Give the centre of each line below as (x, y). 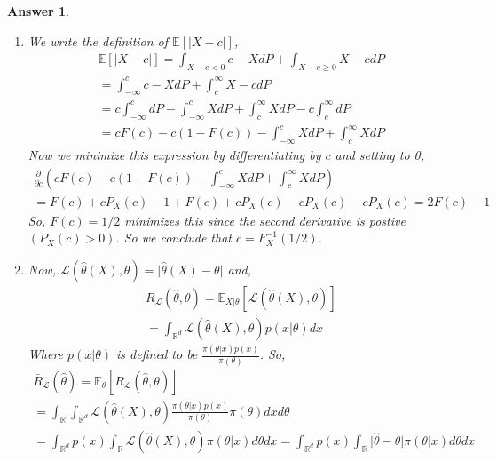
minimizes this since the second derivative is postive (265, 220)
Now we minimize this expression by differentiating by (174, 155)
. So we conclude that (174, 238)
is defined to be (157, 354)
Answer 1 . (38, 11)
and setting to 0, (380, 155)
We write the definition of (98, 40)
